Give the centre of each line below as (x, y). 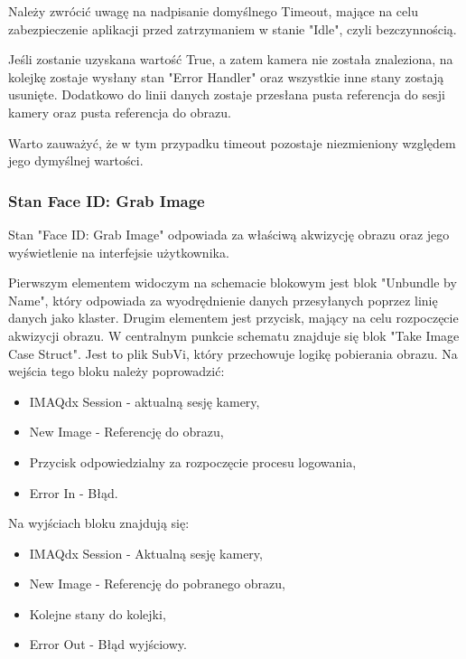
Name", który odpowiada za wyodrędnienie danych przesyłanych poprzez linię (223, 300)
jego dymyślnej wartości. (76, 160)
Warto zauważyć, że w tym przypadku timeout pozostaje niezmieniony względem (232, 142)
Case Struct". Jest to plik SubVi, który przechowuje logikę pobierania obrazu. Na (233, 353)
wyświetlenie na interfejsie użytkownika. (119, 252)
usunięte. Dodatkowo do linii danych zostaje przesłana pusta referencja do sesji (227, 94)
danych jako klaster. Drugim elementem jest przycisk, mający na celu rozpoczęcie (233, 318)
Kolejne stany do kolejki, (98, 613)
